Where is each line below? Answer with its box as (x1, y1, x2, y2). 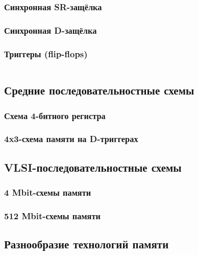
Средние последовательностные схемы (4, 82, 194, 98)
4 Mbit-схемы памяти (4, 186, 91, 199)
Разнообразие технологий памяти (4, 236, 169, 252)
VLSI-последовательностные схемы (4, 159, 182, 175)
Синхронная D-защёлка (4, 24, 97, 36)
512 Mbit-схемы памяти (4, 209, 101, 222)
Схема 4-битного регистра (4, 109, 106, 122)
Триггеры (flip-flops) (4, 47, 88, 60)
